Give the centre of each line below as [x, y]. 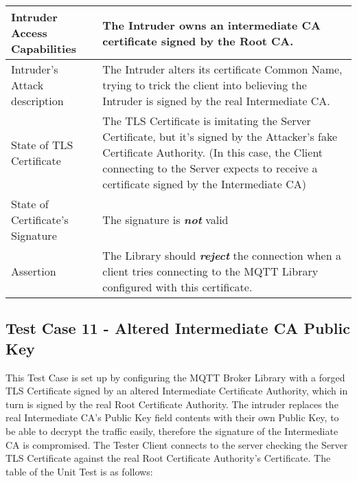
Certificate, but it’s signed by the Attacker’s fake [220, 136]
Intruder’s [35, 69]
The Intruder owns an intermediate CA [211, 25]
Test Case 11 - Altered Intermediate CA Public [178, 328]
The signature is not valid [165, 220]
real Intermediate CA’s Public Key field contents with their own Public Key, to [172, 417]
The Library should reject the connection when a [222, 255]
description [37, 101]
